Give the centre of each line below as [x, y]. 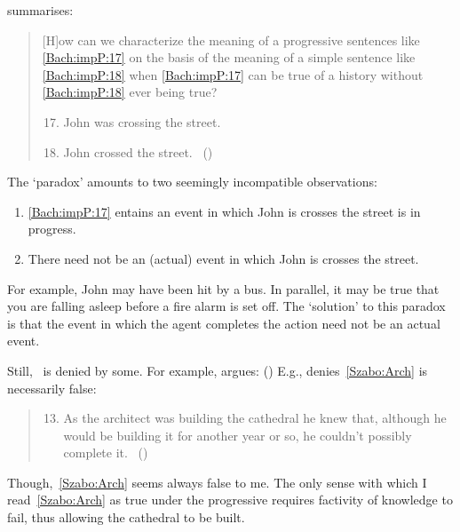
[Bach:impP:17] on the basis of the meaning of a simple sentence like [229, 57]
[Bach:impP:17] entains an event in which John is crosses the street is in [224, 211]
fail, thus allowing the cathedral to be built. [126, 517]
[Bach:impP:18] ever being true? [130, 92]
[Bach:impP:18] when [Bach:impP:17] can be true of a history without [233, 74]
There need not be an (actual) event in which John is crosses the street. [223, 258]
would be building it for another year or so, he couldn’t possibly [238, 435]
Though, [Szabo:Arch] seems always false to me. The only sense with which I [217, 482]
